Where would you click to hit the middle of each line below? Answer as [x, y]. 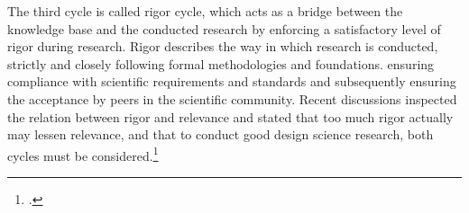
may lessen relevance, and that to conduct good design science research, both [221, 134]
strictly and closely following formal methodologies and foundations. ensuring [221, 63]
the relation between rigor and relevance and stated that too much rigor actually [230, 116]
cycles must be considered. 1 [83, 154]
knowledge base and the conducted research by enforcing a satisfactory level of [224, 28]
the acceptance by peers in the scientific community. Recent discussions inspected [232, 98]
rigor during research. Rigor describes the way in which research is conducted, [223, 46]
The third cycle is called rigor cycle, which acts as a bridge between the [205, 11]
